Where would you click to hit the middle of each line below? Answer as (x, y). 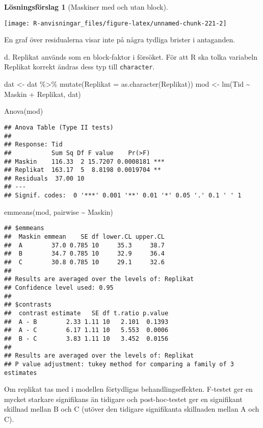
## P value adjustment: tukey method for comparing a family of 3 (119, 364)
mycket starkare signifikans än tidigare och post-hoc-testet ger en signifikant (123, 399)
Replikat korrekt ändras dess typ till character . (80, 67)
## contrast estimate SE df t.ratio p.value (86, 313)
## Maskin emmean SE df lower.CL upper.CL (84, 237)
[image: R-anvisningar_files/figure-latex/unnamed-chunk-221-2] (115, 23)
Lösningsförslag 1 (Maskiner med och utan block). (86, 7)
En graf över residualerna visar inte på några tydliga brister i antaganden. (120, 40)
